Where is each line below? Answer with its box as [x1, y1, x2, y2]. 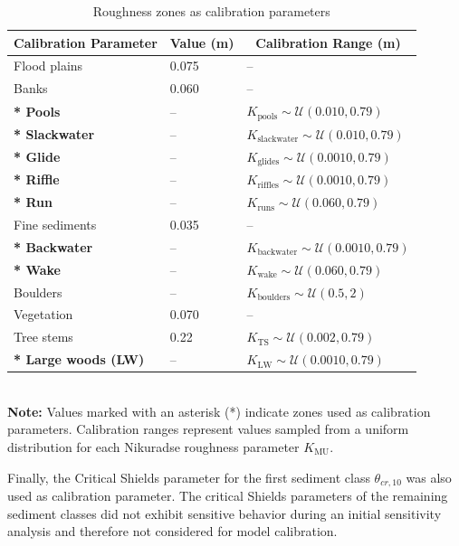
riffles [257, 180, 279, 190]
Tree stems [14, 327, 73, 346]
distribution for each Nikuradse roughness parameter [7, 438, 300, 456]
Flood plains [14, 56, 83, 75]
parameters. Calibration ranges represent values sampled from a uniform [7, 419, 409, 438]
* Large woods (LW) [14, 350, 145, 369]
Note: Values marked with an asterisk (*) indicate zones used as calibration [7, 401, 431, 420]
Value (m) [169, 33, 234, 52]
